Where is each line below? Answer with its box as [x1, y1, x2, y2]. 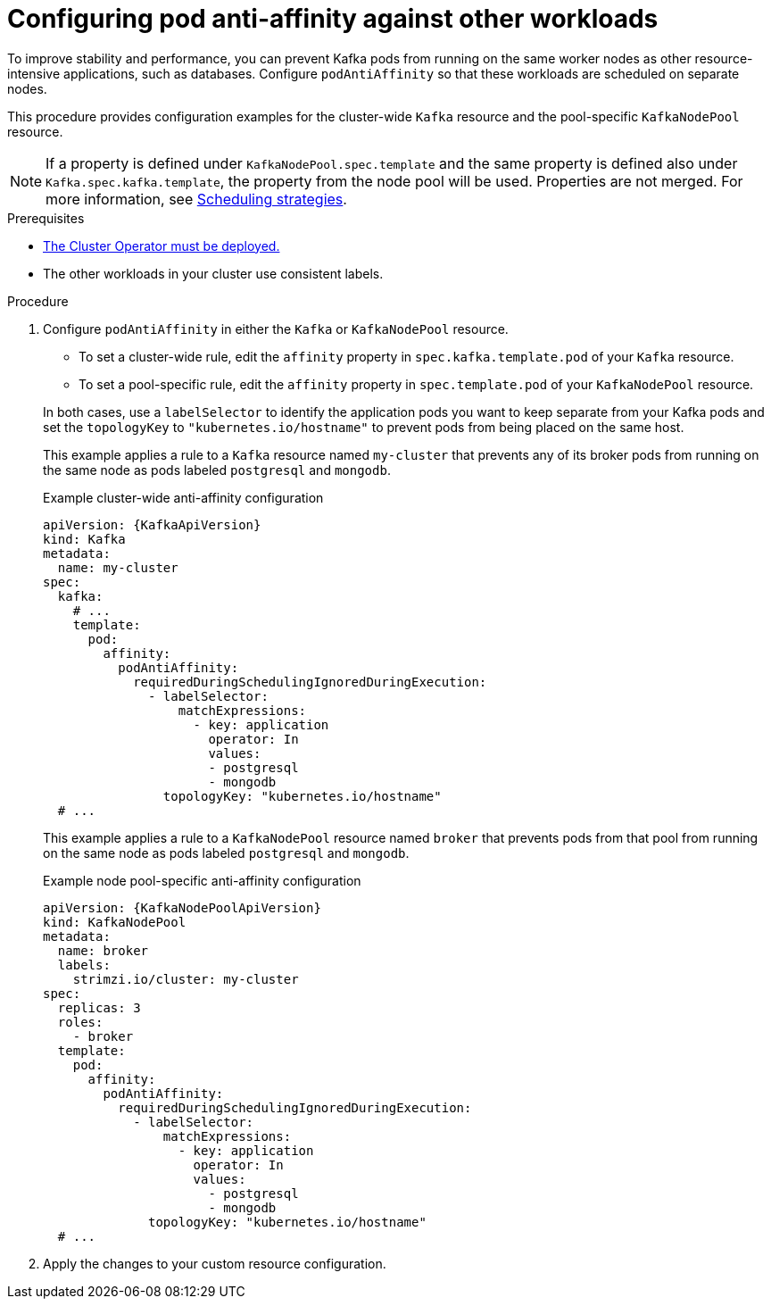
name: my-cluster [57, 560, 178, 575]
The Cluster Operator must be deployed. [43, 237, 280, 254]
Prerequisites [7, 210, 85, 226]
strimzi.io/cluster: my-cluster [72, 971, 299, 986]
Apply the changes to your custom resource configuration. [43, 1255, 386, 1271]
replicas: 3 [57, 1000, 141, 1015]
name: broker [57, 943, 149, 958]
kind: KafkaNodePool [43, 914, 187, 929]
